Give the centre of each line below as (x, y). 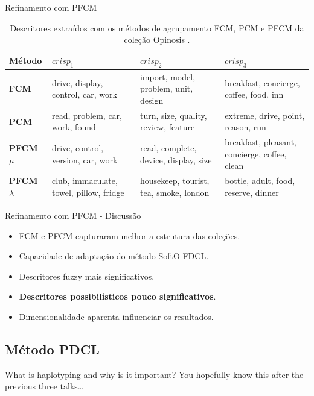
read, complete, (168, 148)
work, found (74, 127)
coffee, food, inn (254, 94)
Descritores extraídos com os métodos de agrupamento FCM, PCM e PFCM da (157, 27)
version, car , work (85, 159)
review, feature (167, 127)
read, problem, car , (87, 115)
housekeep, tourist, (175, 181)
